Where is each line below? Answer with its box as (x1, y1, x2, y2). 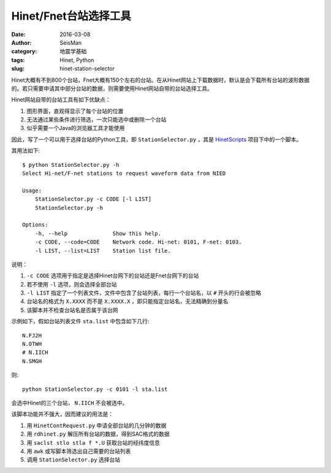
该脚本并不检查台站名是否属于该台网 (26, 306, 118, 313)
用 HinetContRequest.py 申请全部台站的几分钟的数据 (26, 421, 167, 429)
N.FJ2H (22, 332, 42, 339)
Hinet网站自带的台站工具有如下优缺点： (11, 96, 111, 104)
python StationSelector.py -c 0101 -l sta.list (22, 385, 168, 393)
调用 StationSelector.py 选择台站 (26, 456, 121, 463)
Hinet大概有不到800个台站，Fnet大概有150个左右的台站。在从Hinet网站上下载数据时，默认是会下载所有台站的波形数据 (11, 76, 310, 83)
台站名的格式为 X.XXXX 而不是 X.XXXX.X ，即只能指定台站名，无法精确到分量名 (26, 298, 229, 305)
